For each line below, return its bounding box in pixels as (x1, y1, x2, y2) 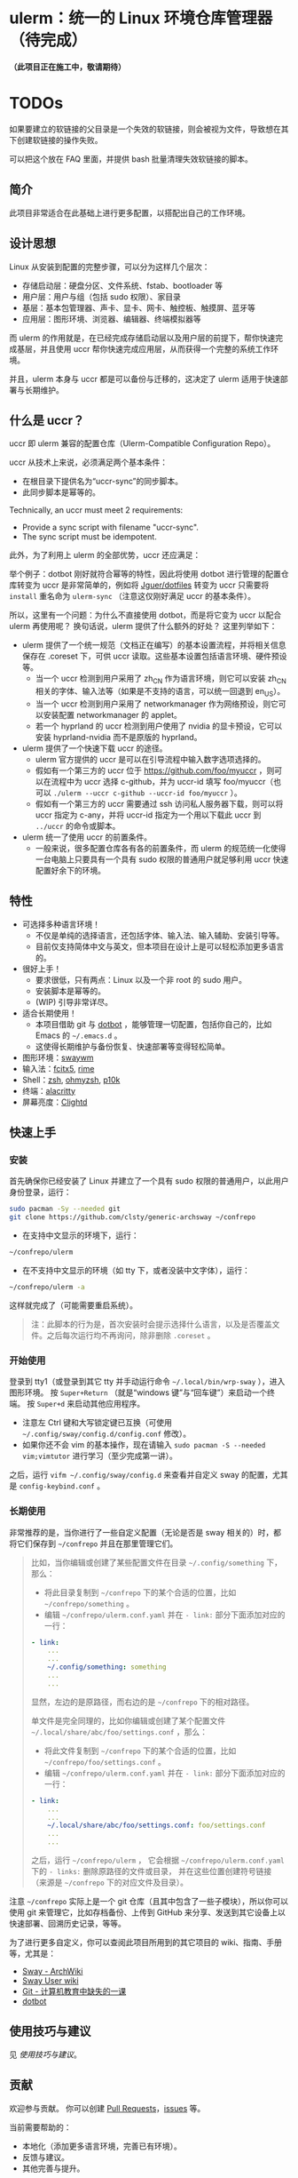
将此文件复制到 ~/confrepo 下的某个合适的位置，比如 (43, 1745, 237, 1756)
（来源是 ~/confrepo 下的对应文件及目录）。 (30, 1877, 189, 1887)
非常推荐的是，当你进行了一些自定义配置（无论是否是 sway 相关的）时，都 (9, 1527, 282, 1537)
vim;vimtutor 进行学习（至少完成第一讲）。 (21, 1450, 177, 1462)
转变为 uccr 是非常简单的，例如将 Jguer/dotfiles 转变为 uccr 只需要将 (16, 579, 270, 591)
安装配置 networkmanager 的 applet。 (43, 709, 182, 720)
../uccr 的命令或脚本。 (35, 820, 121, 831)
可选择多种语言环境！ (21, 919, 100, 929)
